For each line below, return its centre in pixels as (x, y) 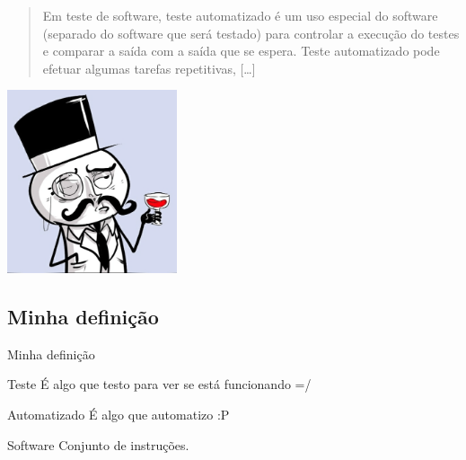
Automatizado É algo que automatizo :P (119, 415)
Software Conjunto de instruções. (98, 444)
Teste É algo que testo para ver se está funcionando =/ (159, 384)
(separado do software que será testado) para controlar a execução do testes (251, 33)
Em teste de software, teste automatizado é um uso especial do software (240, 15)
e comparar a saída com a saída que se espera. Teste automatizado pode (241, 51)
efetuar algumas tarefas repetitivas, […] (149, 68)
